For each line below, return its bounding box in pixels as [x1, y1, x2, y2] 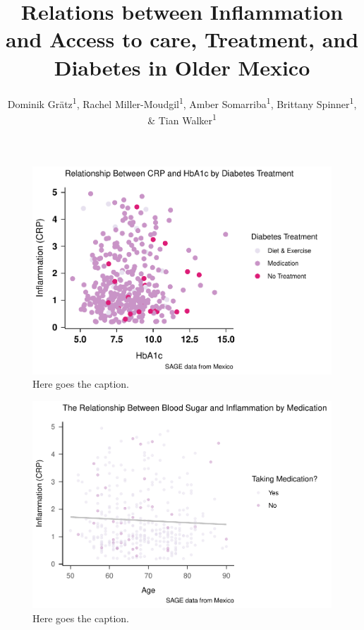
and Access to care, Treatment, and [5, 25, 359, 54]
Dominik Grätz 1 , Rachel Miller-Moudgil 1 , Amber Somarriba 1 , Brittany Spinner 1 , [7, 94, 357, 111]
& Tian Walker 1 [147, 110, 217, 127]
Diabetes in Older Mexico [54, 52, 310, 81]
